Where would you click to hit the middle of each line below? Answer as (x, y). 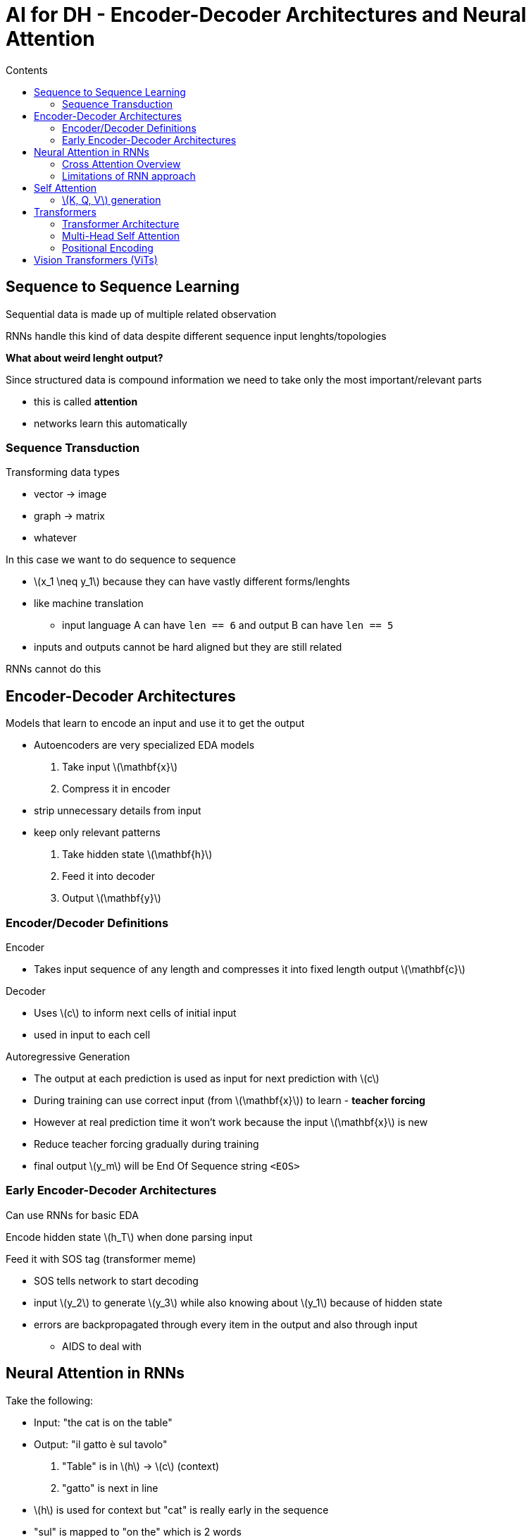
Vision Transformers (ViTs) (96, 259)
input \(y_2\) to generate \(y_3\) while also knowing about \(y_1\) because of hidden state (238, 1302)
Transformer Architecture (121, 223)
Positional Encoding (108, 247)
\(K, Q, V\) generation (112, 200)
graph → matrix (69, 516)
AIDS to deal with (102, 1346)
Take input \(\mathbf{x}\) (120, 767)
